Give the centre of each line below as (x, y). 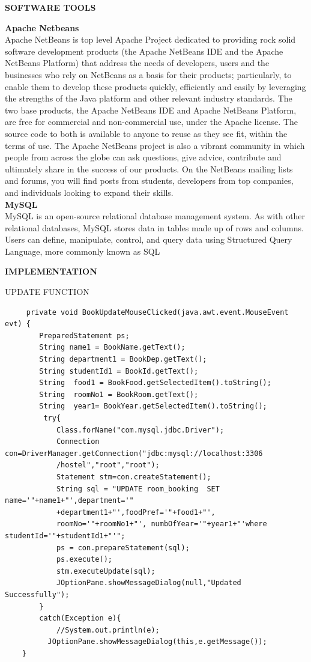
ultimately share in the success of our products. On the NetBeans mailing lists (149, 169)
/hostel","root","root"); (108, 465)
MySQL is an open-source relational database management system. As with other (155, 216)
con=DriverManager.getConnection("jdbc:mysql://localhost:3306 (134, 453)
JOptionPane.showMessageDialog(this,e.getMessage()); (157, 642)
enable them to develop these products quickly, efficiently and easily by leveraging (155, 86)
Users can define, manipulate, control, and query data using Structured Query (149, 239)
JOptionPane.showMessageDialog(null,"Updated (149, 583)
